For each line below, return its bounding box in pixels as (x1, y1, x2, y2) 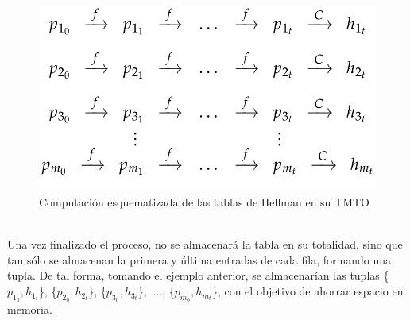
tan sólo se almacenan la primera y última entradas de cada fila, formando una (7, 251, 391, 268)
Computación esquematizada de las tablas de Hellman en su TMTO (39, 194, 369, 210)
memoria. (7, 301, 52, 318)
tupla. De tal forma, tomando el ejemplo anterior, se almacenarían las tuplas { (7, 267, 389, 283)
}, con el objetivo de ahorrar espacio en (211, 283, 404, 299)
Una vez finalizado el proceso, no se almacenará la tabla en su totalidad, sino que (7, 236, 403, 253)
